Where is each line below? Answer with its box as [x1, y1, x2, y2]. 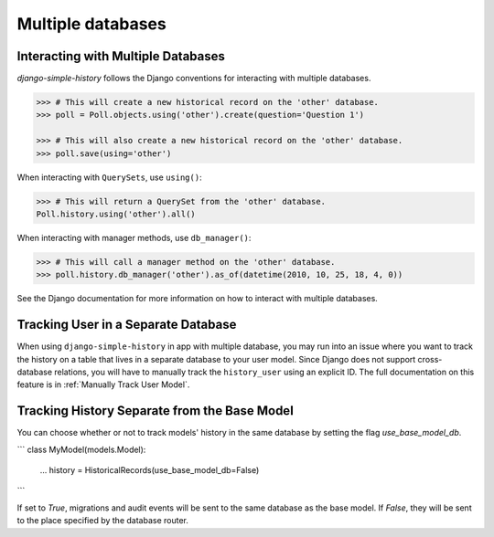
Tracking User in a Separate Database [16, 317, 237, 332]
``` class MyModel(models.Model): [16, 444, 146, 455]
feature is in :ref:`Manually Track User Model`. [16, 379, 190, 390]
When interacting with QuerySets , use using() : [16, 172, 202, 183]
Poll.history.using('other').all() [36, 208, 196, 219]
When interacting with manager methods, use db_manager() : [16, 232, 252, 243]
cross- [417, 353, 443, 364]
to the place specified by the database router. [16, 515, 189, 526]
